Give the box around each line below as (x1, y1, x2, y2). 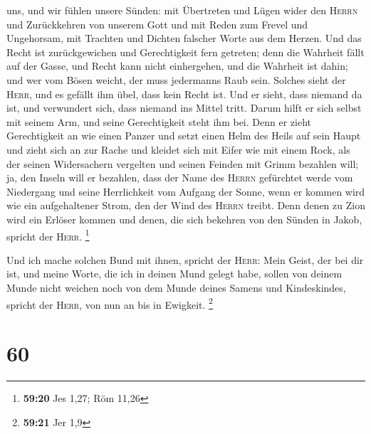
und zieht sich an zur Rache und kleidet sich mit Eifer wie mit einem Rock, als (6, 142, 350, 157)
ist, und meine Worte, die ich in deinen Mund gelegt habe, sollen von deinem (6, 266, 343, 281)
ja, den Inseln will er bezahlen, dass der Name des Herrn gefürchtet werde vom (6, 170, 353, 185)
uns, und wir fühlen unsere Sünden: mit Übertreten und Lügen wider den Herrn (6, 3, 358, 17)
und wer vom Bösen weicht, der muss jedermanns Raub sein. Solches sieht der (6, 72, 346, 87)
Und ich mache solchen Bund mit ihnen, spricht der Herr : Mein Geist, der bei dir (6, 252, 364, 267)
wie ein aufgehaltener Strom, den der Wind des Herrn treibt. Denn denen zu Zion (6, 198, 365, 213)
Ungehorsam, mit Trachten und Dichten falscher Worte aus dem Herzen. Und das (6, 31, 362, 46)
